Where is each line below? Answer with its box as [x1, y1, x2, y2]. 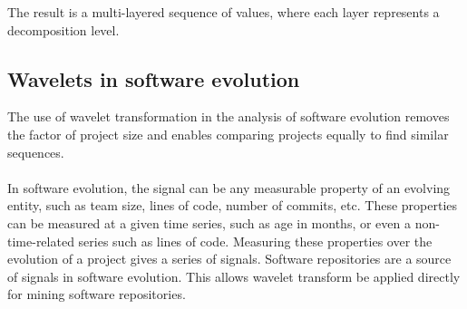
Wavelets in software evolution [7, 64, 300, 92]
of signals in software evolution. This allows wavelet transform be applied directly [7, 266, 461, 285]
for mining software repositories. [7, 285, 186, 304]
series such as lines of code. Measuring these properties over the [78, 231, 433, 250]
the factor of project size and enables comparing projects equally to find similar [7, 124, 449, 143]
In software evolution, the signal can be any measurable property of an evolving [7, 178, 451, 197]
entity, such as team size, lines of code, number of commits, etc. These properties [7, 196, 458, 215]
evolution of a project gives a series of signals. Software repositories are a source [7, 249, 452, 268]
